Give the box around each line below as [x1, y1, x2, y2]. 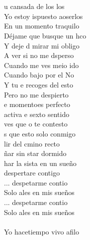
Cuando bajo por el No [4, 69, 74, 80]
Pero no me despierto [4, 89, 69, 99]
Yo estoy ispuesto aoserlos [4, 10, 83, 21]
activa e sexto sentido [4, 108, 70, 119]
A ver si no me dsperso [4, 50, 74, 60]
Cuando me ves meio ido [4, 59, 79, 70]
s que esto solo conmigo [4, 128, 76, 138]
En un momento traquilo [4, 20, 80, 31]
